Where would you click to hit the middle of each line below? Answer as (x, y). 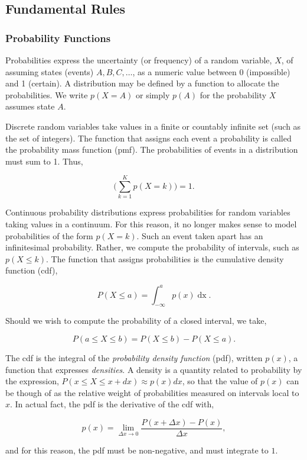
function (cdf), (32, 270)
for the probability (233, 94)
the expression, (32, 381)
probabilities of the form (49, 235)
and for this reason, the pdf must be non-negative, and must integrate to (137, 450)
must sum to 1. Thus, (44, 161)
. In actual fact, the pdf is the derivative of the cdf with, (112, 404)
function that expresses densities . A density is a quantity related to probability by (154, 369)
